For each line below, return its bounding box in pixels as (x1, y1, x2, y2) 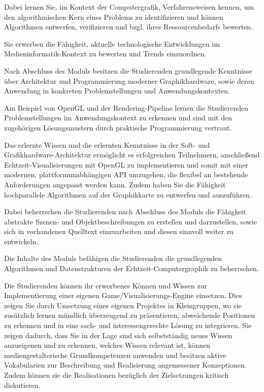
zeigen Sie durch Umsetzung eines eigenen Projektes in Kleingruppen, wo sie (4, 300, 242, 310)
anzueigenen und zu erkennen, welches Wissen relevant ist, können (4, 340, 210, 350)
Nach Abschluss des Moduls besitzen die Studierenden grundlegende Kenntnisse (4, 65, 252, 76)
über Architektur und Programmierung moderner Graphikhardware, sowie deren (4, 75, 254, 86)
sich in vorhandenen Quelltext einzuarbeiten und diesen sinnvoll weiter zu (4, 226, 234, 237)
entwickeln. (4, 236, 39, 246)
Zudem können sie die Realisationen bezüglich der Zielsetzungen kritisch (4, 370, 229, 380)
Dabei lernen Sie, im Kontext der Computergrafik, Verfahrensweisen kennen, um (4, 2, 254, 12)
